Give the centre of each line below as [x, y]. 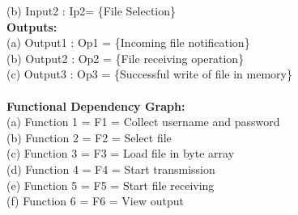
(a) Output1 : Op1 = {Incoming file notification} [128, 42]
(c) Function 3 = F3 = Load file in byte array [121, 153]
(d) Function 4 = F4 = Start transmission [111, 169]
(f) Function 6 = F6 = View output [95, 201]
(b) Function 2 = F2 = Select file [89, 137]
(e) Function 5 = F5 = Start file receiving [111, 185]
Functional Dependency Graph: [96, 105]
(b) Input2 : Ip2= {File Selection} [92, 11]
